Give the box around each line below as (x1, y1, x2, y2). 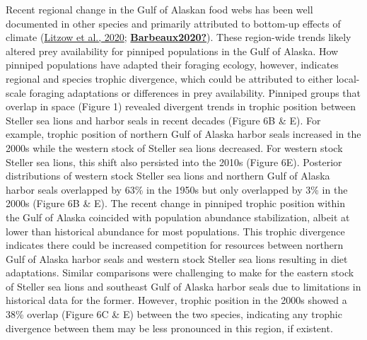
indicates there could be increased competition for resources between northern (6, 238, 344, 252)
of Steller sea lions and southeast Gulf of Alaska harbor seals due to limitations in (6, 279, 361, 293)
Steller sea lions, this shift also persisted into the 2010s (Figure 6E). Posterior (6, 154, 342, 169)
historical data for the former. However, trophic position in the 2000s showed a (6, 293, 347, 307)
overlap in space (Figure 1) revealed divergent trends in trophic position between (6, 99, 356, 114)
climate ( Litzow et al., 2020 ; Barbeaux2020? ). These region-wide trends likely (6, 30, 351, 45)
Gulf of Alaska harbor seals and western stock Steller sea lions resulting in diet (6, 251, 348, 266)
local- (336, 71, 360, 86)
